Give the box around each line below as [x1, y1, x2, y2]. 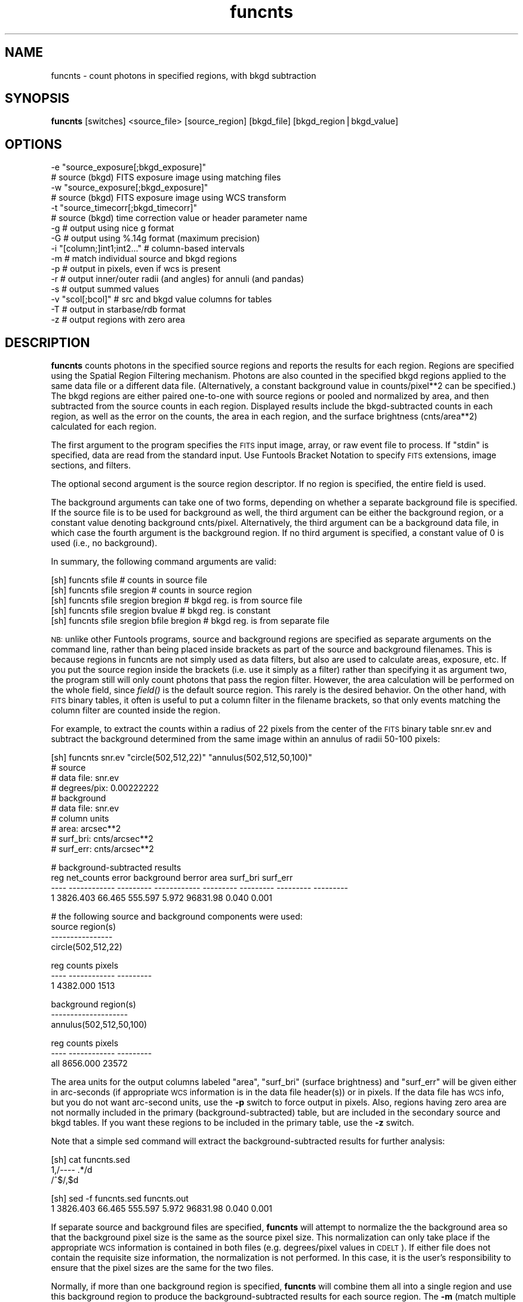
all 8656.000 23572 [51, 1058, 128, 1069]
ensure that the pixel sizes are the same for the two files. [51, 1263, 274, 1273]
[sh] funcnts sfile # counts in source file [51, 575, 207, 586]
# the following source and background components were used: [51, 911, 303, 922]
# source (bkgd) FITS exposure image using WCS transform [51, 192, 287, 203]
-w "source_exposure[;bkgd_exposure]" [51, 182, 208, 193]
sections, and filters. [51, 460, 131, 471]
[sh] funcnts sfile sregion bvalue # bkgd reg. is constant [51, 605, 271, 616]
